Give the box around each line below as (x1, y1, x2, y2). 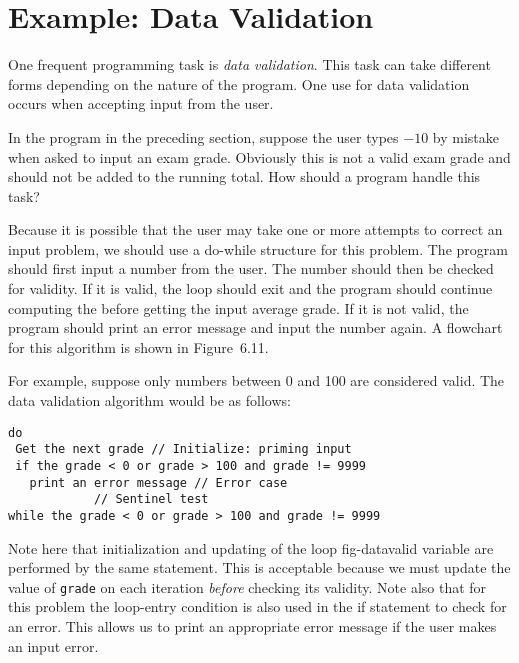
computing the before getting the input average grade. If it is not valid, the (8, 297, 469, 318)
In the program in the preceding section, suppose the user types (8, 126, 399, 147)
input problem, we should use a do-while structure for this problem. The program (8, 238, 508, 259)
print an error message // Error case (29, 475, 288, 490)
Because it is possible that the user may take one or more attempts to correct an (8, 219, 503, 240)
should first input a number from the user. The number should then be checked (8, 258, 494, 279)
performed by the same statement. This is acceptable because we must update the (8, 557, 511, 578)
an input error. (8, 635, 99, 656)
